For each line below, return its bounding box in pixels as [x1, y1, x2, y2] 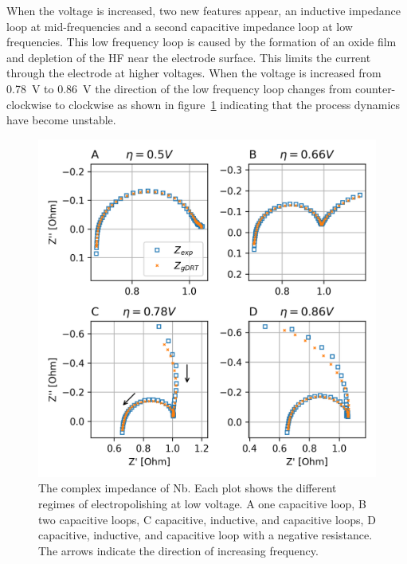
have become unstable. [6, 112, 116, 128]
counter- [355, 80, 396, 96]
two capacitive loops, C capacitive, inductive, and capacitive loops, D [38, 511, 376, 527]
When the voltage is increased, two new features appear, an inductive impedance [6, 2, 401, 18]
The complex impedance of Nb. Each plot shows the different [38, 480, 337, 496]
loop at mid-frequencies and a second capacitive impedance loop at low [6, 18, 353, 34]
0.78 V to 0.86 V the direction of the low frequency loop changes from [6, 80, 352, 96]
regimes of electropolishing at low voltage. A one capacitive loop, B [38, 495, 366, 511]
